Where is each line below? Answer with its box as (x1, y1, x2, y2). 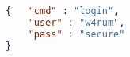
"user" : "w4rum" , (28, 16, 125, 28)
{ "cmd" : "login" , (6, 5, 120, 16)
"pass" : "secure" (28, 28, 125, 40)
